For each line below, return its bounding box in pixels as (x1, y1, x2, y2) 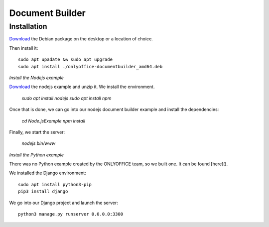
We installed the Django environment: (9, 170, 87, 176)
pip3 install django (18, 189, 68, 194)
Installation (9, 22, 47, 31)
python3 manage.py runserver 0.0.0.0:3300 (18, 212, 124, 217)
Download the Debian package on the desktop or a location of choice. (9, 36, 153, 42)
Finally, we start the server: (9, 129, 65, 135)
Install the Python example (9, 152, 64, 158)
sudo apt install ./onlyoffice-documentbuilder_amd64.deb (18, 64, 163, 69)
